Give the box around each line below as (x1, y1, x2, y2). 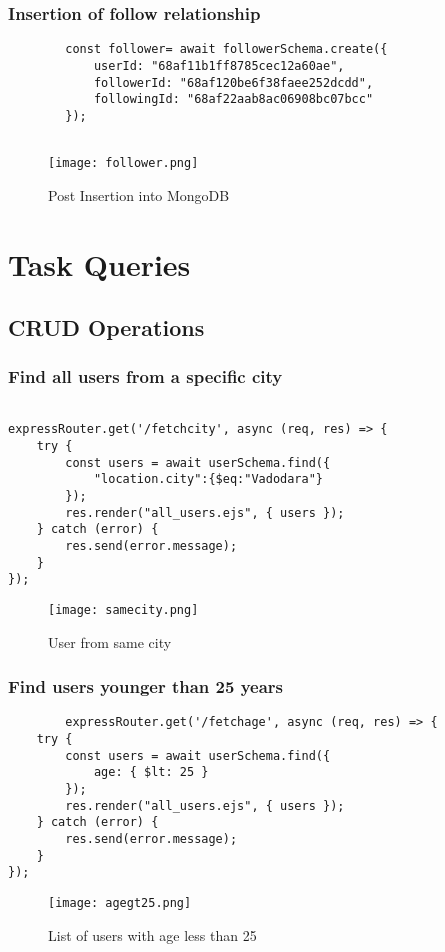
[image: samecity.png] (48, 603, 199, 617)
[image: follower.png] (48, 156, 199, 171)
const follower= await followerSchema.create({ (65, 42, 388, 57)
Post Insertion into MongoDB (48, 184, 230, 205)
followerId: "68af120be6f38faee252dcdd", (93, 75, 374, 90)
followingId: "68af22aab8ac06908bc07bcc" (93, 92, 374, 107)
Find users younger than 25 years (8, 674, 284, 699)
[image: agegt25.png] (48, 896, 192, 911)
